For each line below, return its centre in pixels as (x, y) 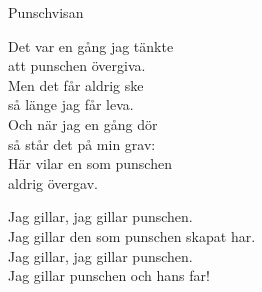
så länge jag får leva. (71, 104)
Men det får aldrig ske (76, 84)
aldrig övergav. (53, 182)
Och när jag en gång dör (83, 123)
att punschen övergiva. (77, 65)
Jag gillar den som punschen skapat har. (132, 235)
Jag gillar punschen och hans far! (109, 275)
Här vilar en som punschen (90, 163)
